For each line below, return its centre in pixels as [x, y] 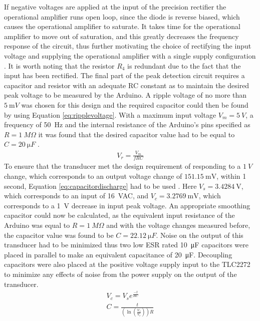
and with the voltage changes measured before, [178, 225]
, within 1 [231, 176]
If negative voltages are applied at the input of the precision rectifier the [115, 7]
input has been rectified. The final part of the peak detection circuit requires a [124, 75]
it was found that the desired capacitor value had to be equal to [137, 134]
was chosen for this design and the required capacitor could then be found [135, 104]
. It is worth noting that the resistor [59, 65]
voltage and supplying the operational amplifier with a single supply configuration [130, 55]
